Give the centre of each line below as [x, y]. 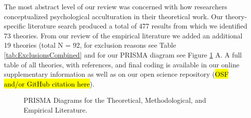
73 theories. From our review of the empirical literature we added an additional [123, 35]
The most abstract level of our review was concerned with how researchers [116, 6]
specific [15, 26]
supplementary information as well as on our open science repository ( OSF [116, 74]
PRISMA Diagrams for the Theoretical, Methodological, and [115, 100]
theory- [236, 16]
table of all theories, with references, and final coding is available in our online [122, 64]
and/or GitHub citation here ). [49, 83]
